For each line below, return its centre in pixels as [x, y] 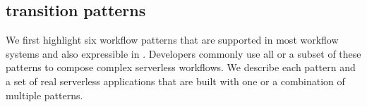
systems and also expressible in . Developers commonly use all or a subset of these [183, 53]
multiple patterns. [44, 95]
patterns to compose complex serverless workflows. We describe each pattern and [181, 67]
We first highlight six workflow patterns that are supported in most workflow [172, 40]
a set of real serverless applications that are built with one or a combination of [175, 81]
